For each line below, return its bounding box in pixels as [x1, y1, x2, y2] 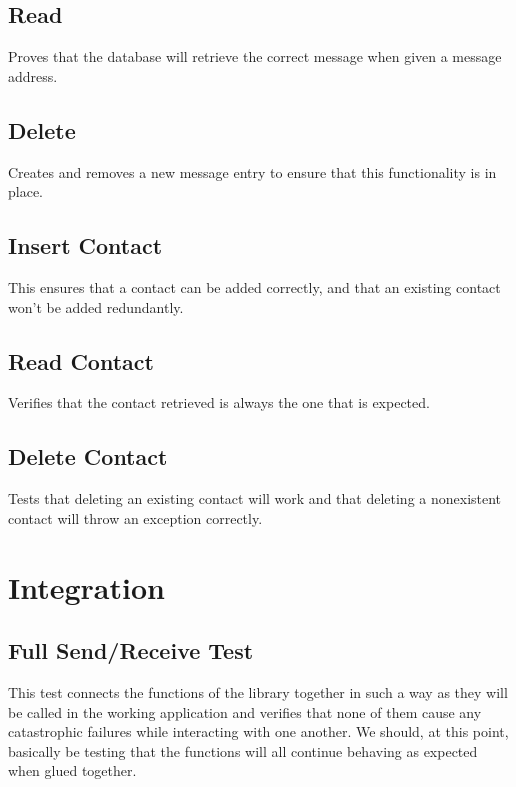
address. [8, 65, 58, 86]
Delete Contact [8, 441, 168, 472]
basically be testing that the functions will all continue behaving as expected [8, 740, 478, 761]
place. [8, 181, 43, 202]
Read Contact [8, 345, 154, 376]
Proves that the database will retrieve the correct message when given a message [8, 46, 502, 67]
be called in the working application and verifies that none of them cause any [8, 701, 482, 722]
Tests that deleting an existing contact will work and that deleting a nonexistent [8, 488, 502, 509]
